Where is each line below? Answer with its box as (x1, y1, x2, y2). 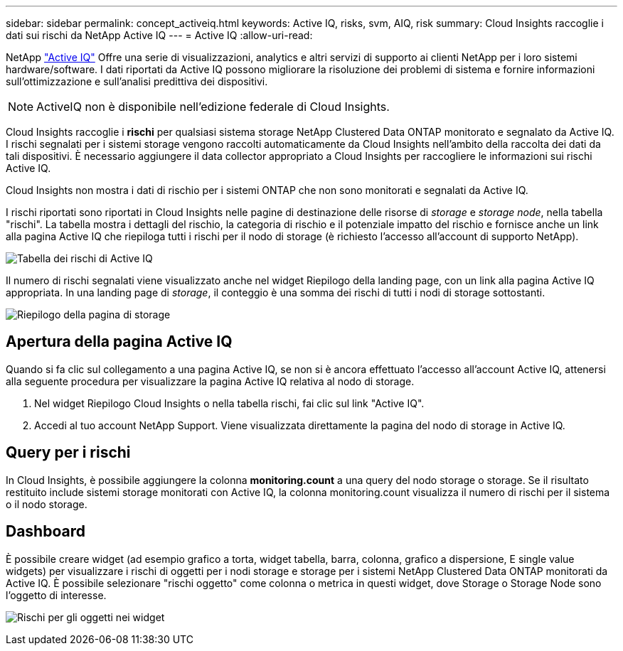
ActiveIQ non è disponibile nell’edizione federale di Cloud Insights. (36, 99, 390, 114)
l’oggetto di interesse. (6, 588, 107, 601)
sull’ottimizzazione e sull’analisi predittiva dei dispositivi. (6, 75, 268, 87)
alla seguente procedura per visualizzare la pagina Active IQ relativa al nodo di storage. (6, 375, 415, 387)
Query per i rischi (6, 443, 131, 462)
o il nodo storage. (6, 497, 87, 510)
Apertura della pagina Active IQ (6, 333, 233, 351)
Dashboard (6, 522, 85, 541)
